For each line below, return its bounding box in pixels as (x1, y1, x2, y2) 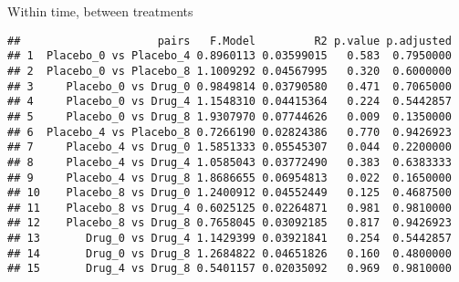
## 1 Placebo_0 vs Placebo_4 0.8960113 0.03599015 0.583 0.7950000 (7, 49, 452, 63)
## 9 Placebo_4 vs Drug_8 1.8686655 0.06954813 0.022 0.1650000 (7, 171, 452, 184)
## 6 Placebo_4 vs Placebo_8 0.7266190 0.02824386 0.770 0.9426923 (7, 125, 452, 139)
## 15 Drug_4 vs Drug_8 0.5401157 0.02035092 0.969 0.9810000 (7, 262, 452, 276)
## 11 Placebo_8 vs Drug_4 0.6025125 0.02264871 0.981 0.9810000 (7, 201, 452, 214)
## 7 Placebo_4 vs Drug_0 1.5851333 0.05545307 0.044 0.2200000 (7, 141, 452, 154)
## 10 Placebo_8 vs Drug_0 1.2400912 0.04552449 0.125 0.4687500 (7, 186, 452, 200)
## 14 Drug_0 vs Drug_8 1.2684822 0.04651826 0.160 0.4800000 (7, 246, 452, 260)
